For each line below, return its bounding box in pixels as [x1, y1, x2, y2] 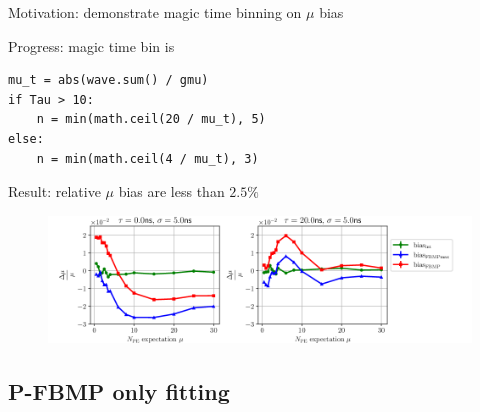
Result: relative [8, 181, 101, 202]
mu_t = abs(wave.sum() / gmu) [8, 73, 209, 88]
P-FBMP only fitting [8, 375, 230, 406]
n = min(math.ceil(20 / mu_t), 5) [36, 112, 266, 127]
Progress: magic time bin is [8, 35, 175, 56]
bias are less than [118, 181, 225, 202]
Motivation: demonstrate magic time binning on [8, 2, 302, 22]
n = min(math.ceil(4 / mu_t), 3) [36, 151, 259, 166]
